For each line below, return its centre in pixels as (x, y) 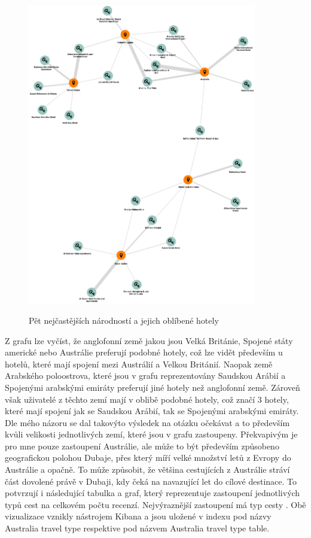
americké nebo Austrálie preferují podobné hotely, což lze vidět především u (144, 352)
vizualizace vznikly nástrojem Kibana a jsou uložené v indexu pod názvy (138, 516)
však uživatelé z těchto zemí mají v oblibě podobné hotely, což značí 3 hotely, (147, 399)
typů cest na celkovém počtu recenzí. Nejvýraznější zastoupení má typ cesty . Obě (155, 504)
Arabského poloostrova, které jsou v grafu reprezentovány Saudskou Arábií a (145, 376)
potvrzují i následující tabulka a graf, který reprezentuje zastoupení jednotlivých (153, 493)
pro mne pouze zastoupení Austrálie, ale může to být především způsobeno (142, 446)
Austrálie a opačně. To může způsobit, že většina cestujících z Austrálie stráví (147, 469)
